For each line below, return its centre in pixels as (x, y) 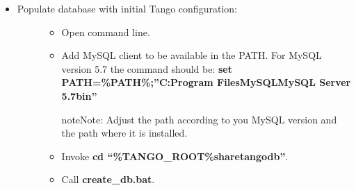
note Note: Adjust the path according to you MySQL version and (199, 119)
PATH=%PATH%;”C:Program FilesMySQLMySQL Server (206, 82)
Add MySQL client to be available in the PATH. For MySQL (192, 55)
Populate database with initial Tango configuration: (127, 8)
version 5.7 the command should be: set (147, 68)
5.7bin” (79, 95)
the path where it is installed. (124, 133)
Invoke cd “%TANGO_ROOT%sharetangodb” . (175, 156)
